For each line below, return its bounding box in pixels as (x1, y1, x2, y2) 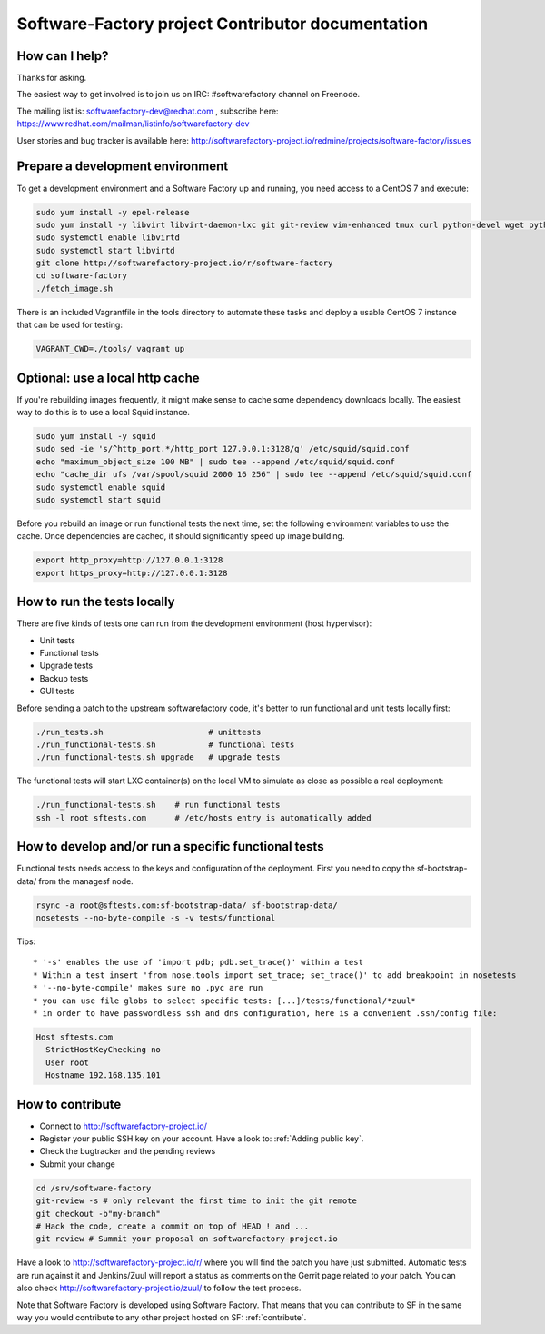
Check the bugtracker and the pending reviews (39, 1146, 216, 1157)
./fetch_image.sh (35, 283, 114, 294)
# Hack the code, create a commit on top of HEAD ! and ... (35, 1220, 310, 1231)
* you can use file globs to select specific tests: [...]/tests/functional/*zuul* (33, 995, 417, 1006)
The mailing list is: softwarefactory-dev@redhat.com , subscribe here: (16, 105, 279, 116)
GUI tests (39, 686, 74, 697)
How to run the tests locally (16, 594, 176, 610)
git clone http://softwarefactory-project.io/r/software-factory (35, 258, 333, 268)
